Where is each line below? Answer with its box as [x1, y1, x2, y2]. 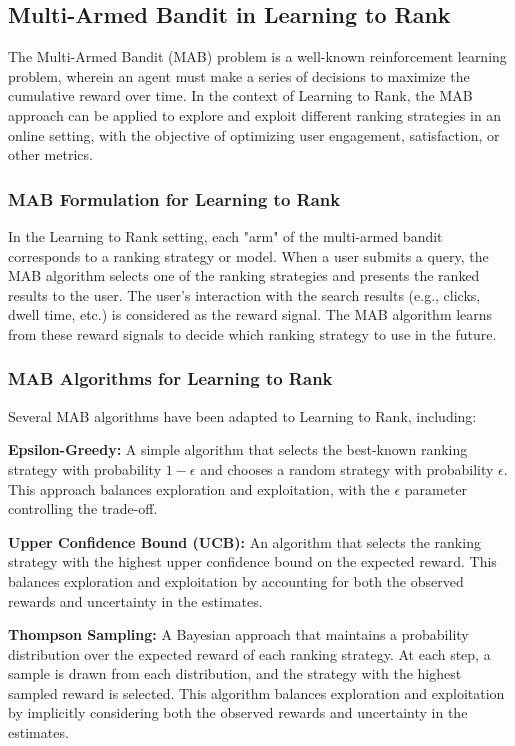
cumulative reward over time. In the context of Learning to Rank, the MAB [8, 85, 473, 106]
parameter [404, 478, 468, 499]
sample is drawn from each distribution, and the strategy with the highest [8, 663, 462, 684]
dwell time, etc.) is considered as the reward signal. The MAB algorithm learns [8, 304, 493, 325]
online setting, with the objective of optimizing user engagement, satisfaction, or [8, 124, 500, 145]
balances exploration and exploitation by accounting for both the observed [8, 570, 464, 591]
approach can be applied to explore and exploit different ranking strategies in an [8, 104, 502, 125]
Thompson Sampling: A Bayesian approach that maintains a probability [8, 624, 469, 645]
